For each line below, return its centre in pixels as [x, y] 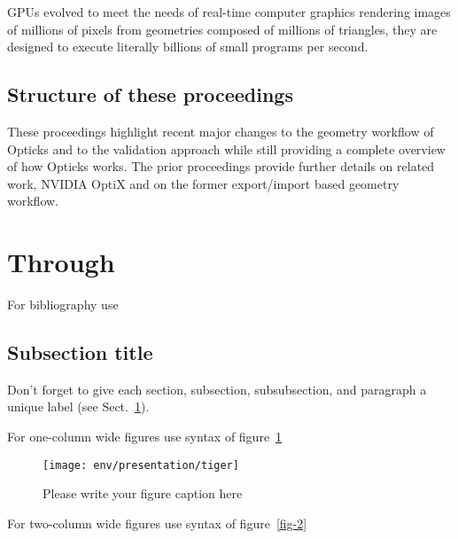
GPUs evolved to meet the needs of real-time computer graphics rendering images [229, 12]
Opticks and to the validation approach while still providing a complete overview [226, 148]
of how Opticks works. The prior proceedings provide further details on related [221, 166]
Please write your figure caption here [143, 493]
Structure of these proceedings [150, 94]
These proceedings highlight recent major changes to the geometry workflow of [221, 131]
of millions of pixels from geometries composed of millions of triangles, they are [222, 29]
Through [61, 262]
